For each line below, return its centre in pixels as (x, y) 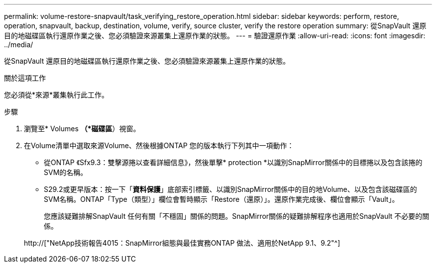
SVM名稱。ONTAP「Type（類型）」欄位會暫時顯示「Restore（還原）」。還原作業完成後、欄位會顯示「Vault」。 (221, 199)
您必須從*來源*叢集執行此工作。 (56, 95)
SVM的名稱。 (66, 172)
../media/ (19, 44)
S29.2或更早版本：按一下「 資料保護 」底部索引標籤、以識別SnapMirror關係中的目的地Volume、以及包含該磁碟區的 (230, 189)
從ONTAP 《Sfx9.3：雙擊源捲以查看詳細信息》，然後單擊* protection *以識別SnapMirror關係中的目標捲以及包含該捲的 (233, 162)
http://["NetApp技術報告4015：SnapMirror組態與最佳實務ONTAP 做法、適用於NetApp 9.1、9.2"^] (182, 243)
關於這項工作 (25, 78)
